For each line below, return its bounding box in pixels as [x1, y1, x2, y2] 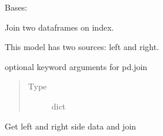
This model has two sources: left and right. [5, 41, 159, 53]
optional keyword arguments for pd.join [5, 60, 148, 72]
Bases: [5, 1, 28, 13]
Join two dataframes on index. [5, 21, 114, 33]
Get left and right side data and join [5, 120, 137, 132]
